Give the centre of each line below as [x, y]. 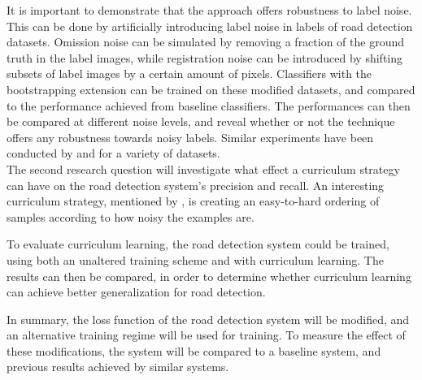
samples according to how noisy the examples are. [131, 216]
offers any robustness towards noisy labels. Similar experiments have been [190, 137]
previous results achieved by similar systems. [118, 367]
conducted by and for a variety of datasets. [113, 153]
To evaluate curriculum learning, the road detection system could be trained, [198, 244]
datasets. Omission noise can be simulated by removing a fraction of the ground [206, 42]
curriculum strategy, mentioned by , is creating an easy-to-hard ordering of [193, 201]
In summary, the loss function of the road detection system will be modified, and [208, 319]
